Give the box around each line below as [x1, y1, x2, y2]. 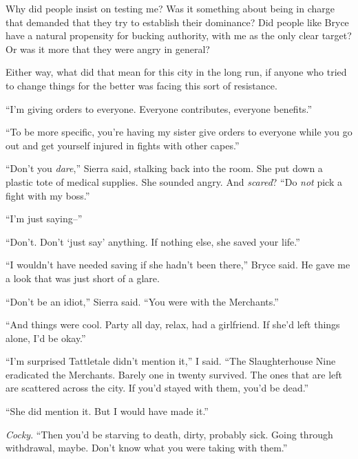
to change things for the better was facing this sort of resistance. [6, 78, 277, 92]
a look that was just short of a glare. [6, 270, 160, 285]
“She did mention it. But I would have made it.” [6, 404, 209, 418]
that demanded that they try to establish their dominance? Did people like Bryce [6, 14, 349, 29]
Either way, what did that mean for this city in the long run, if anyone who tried [6, 65, 347, 79]
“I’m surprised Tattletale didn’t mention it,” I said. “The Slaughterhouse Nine [6, 354, 336, 368]
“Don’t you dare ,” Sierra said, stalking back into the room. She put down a [6, 161, 323, 175]
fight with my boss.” [6, 188, 90, 202]
